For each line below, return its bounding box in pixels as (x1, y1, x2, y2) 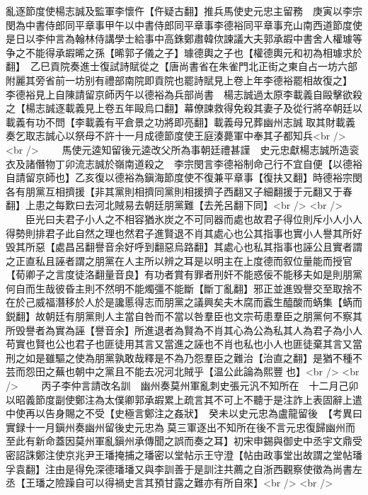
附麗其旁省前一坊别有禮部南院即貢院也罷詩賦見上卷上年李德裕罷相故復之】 (6, 72, 347, 87)
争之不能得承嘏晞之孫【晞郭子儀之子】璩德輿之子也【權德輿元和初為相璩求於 (6, 45, 362, 59)
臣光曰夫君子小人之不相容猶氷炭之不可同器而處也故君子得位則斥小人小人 (25, 211, 362, 226)
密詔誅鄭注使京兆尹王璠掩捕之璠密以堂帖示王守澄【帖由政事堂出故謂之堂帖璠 (6, 448, 362, 462)
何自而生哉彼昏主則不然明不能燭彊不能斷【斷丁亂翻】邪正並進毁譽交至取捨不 (6, 280, 362, 295)
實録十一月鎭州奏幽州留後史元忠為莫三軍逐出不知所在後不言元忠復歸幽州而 (6, 419, 355, 434)
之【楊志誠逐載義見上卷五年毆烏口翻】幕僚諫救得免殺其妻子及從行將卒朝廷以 (6, 101, 362, 115)
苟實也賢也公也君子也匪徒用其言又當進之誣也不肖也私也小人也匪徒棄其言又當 (6, 336, 362, 351)
